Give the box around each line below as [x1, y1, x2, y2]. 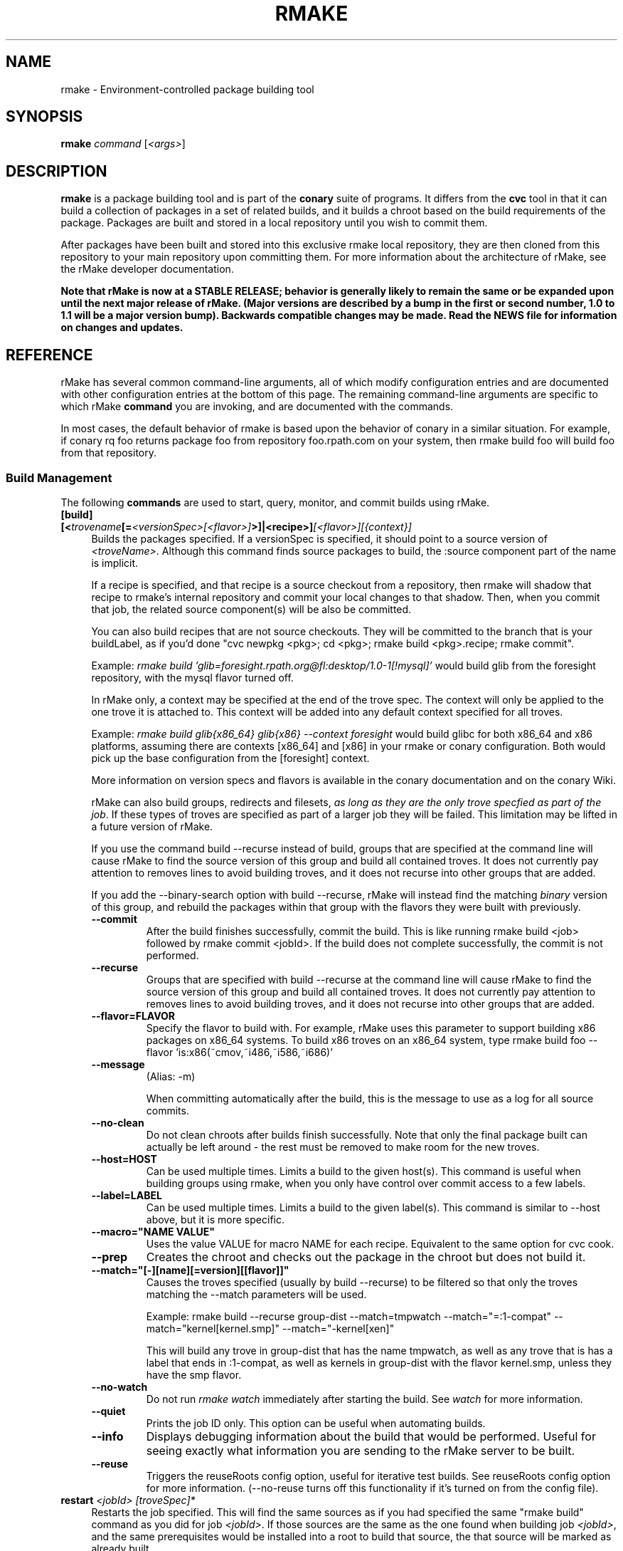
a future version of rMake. [91, 820, 213, 832]
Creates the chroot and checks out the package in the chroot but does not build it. [146, 1249, 586, 1264]
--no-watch [91, 1380, 148, 1393]
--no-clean [91, 1116, 144, 1129]
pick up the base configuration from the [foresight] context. [91, 751, 370, 764]
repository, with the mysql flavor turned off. [91, 671, 294, 684]
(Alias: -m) [146, 1070, 196, 1082]
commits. [146, 1104, 189, 1117]
